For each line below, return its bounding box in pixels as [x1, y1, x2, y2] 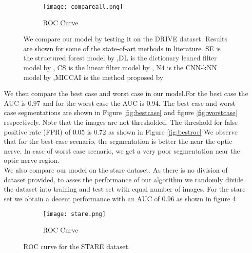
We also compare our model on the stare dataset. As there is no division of [4, 164, 228, 175]
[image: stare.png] [43, 211, 106, 218]
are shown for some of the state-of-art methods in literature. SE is [23, 43, 221, 53]
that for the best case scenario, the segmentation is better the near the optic [4, 136, 232, 146]
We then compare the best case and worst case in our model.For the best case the [4, 88, 248, 98]
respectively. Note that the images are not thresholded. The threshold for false [4, 117, 238, 127]
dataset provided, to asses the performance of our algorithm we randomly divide [4, 174, 244, 184]
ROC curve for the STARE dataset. [23, 241, 130, 251]
